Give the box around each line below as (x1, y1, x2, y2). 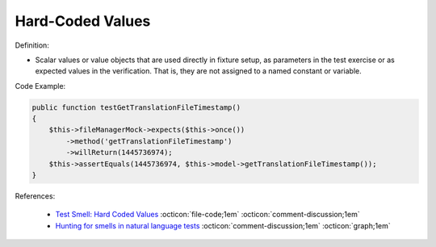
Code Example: (15, 81, 66, 90)
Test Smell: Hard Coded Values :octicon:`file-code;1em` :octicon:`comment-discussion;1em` (55, 210, 360, 220)
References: (15, 191, 56, 201)
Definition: (15, 40, 50, 50)
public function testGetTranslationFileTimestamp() (31, 103, 241, 112)
